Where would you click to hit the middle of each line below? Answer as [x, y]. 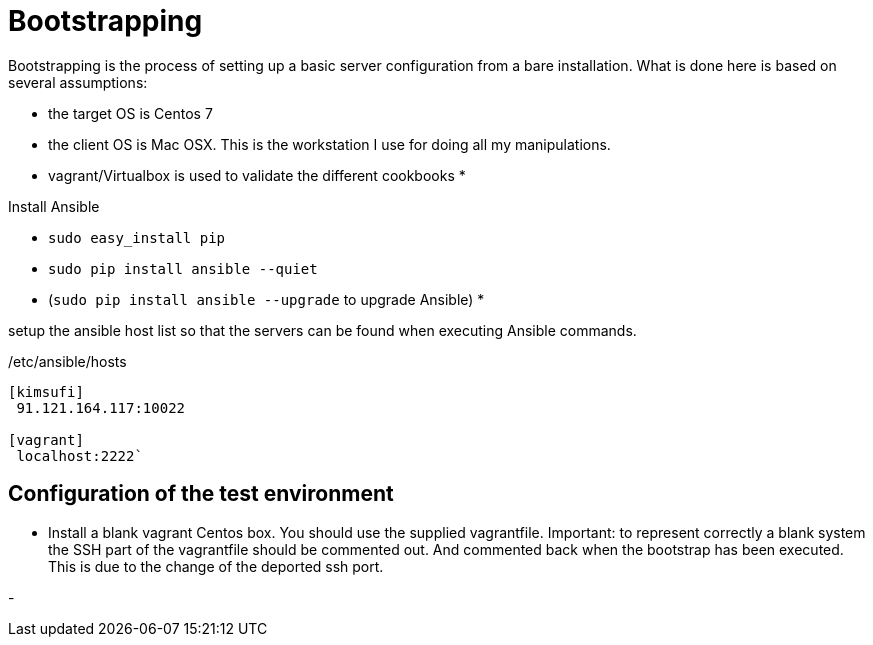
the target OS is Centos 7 [130, 113]
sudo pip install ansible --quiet [183, 268]
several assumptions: [78, 82]
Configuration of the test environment [201, 494]
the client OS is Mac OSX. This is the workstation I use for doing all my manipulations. [329, 144]
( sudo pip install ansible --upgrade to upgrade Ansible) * [266, 299]
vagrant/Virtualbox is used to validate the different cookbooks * [257, 175]
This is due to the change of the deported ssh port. [216, 566]
